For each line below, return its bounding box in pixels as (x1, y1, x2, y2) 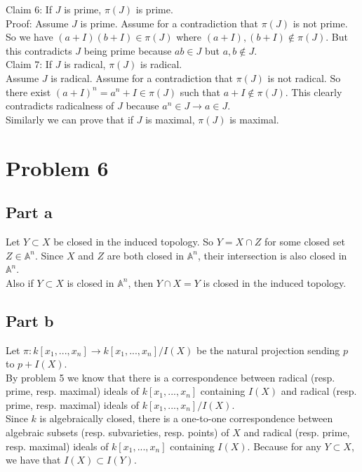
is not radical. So (267, 70, 341, 85)
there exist (6, 84, 51, 99)
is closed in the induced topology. (203, 275, 347, 290)
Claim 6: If (6, 2, 53, 16)
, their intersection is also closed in (198, 248, 347, 262)
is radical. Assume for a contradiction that (51, 70, 234, 85)
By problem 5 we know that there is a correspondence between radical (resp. (6, 370, 335, 384)
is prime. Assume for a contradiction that (80, 15, 259, 30)
